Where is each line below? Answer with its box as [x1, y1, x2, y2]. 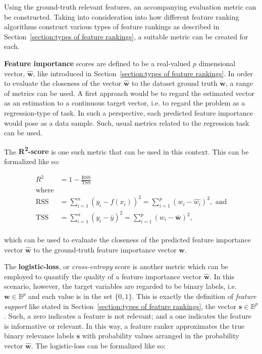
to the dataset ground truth [131, 78, 218, 88]
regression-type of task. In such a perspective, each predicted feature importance [4, 107, 253, 118]
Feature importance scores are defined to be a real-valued [4, 58, 191, 68]
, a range [226, 78, 253, 88]
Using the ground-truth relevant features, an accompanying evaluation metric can [4, 2, 256, 12]
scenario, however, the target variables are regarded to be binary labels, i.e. [4, 281, 237, 291]
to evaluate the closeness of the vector [4, 78, 121, 88]
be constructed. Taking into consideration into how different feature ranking [4, 11, 239, 22]
